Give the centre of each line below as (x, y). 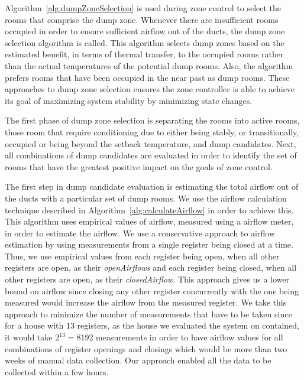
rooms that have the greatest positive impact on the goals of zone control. (139, 166)
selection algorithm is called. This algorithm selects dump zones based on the (145, 42)
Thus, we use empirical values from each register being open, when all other (142, 256)
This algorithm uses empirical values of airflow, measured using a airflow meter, (149, 221)
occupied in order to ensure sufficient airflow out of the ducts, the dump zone (145, 31)
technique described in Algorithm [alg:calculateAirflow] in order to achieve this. (149, 210)
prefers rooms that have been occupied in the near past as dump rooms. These (147, 77)
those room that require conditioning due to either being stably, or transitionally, (152, 131)
